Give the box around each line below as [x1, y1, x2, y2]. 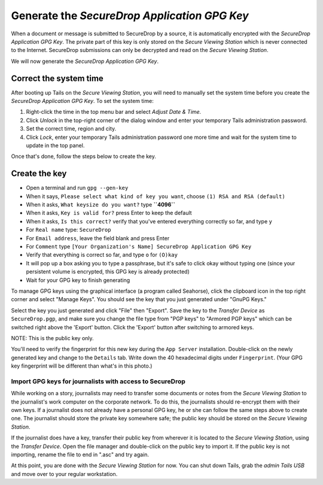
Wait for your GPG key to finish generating [26, 276, 130, 284]
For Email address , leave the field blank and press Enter [26, 234, 170, 242]
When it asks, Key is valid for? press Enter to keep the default [26, 210, 192, 217]
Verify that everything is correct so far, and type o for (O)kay [26, 251, 178, 259]
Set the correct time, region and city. [26, 125, 117, 132]
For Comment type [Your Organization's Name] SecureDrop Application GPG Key [26, 243, 252, 250]
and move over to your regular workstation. [11, 470, 118, 477]
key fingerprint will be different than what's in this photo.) [11, 362, 153, 369]
